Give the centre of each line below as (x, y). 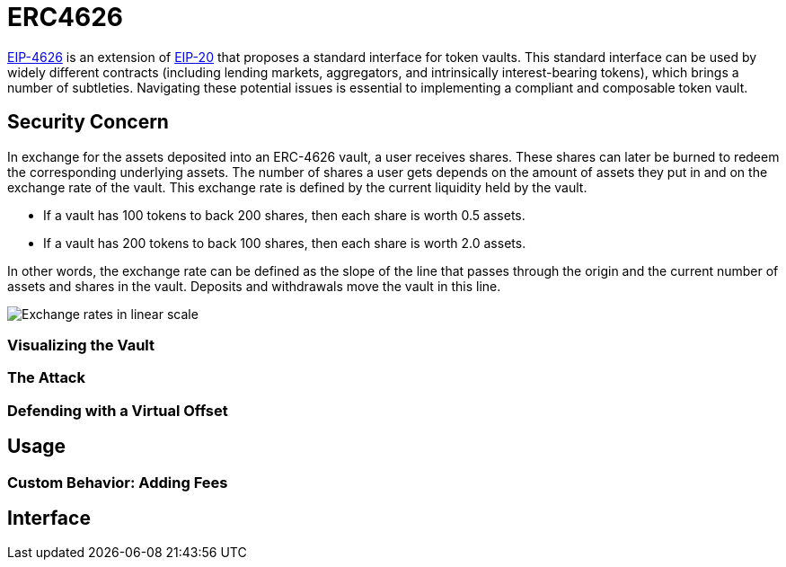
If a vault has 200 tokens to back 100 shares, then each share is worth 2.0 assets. (285, 243)
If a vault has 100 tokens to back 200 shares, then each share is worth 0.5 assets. (284, 215)
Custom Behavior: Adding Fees (118, 482)
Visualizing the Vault (81, 345)
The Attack (46, 378)
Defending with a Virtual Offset (118, 410)
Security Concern (88, 122)
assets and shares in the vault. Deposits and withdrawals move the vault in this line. (254, 286)
